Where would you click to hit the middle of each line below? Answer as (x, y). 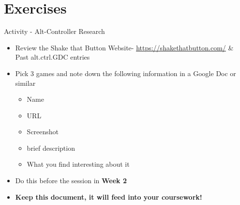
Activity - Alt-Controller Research (54, 31)
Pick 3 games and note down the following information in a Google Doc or (126, 73)
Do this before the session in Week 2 (71, 181)
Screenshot (43, 132)
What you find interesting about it (78, 164)
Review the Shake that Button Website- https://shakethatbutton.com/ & (124, 47)
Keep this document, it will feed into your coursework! (109, 197)
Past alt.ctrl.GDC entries (52, 57)
